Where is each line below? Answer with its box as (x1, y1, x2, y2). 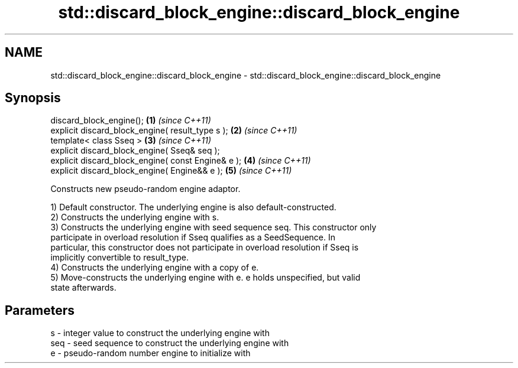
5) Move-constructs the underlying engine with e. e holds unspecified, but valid (50, 272, 361, 283)
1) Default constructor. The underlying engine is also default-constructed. (50, 202, 336, 213)
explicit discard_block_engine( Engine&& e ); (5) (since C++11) (50, 165, 292, 176)
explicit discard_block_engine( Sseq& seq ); (50, 145, 220, 156)
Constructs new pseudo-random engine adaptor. (50, 184, 241, 194)
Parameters (5, 302, 75, 318)
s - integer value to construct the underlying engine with (50, 328, 270, 338)
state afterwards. (50, 282, 116, 293)
